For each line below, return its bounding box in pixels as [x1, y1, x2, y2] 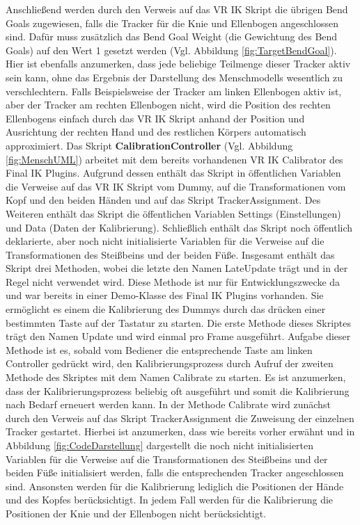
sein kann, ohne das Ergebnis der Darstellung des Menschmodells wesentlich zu [6, 70, 343, 84]
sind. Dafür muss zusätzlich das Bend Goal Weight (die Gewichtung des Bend [6, 29, 338, 44]
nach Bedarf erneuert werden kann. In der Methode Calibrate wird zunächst [6, 397, 331, 412]
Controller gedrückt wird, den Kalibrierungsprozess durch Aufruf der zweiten [6, 356, 334, 371]
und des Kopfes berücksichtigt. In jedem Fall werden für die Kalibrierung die [6, 492, 334, 507]
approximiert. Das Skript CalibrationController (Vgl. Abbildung [6, 138, 293, 152]
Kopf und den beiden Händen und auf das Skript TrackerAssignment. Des [6, 193, 321, 207]
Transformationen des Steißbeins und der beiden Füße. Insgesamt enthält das [6, 247, 335, 261]
